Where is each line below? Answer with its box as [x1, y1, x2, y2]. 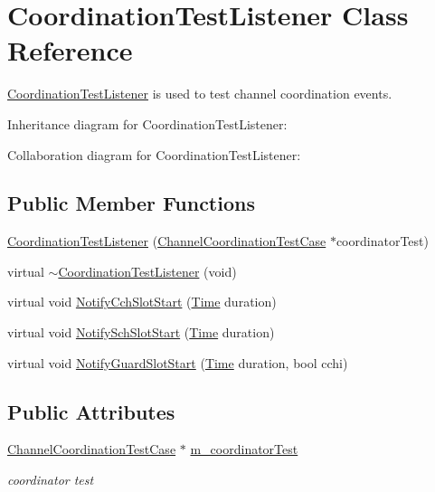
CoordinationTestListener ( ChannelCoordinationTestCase [7, 232, 326, 251]
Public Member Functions [7, 189, 255, 217]
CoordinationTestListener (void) [58, 261, 237, 280]
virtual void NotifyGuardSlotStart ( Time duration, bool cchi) [7, 353, 348, 372]
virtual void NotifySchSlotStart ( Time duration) [7, 323, 275, 342]
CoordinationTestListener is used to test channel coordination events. [7, 84, 392, 103]
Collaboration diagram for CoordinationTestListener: [7, 145, 301, 164]
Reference [7, 32, 133, 69]
